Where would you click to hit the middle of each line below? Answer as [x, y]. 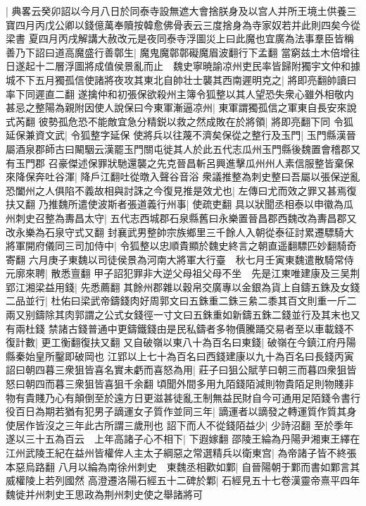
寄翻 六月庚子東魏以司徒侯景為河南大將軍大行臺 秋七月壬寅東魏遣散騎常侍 [180, 259]
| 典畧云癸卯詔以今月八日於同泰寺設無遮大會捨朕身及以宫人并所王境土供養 [176, 11]
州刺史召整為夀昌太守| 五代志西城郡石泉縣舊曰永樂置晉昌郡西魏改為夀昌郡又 [181, 217]
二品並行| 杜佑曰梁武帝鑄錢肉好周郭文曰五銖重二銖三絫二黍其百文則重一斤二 [181, 301]
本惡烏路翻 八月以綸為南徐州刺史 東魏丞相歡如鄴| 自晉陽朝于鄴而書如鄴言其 [183, 466]
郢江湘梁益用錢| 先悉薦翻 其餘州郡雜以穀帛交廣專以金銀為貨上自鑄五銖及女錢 [183, 286]
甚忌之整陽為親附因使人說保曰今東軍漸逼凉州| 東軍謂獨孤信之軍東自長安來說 [181, 107]
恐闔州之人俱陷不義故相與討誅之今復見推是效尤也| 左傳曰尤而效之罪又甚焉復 [181, 190]
